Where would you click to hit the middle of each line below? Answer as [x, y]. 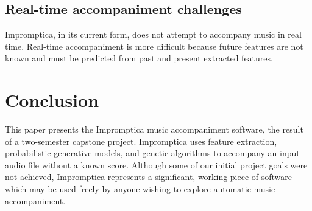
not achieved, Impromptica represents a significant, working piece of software [149, 177]
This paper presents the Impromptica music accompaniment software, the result [154, 129]
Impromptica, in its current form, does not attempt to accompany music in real [153, 34]
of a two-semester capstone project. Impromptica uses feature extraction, [141, 141]
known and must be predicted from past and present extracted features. [139, 58]
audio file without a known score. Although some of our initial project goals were [156, 164]
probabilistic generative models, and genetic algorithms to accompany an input [152, 153]
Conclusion [52, 100]
